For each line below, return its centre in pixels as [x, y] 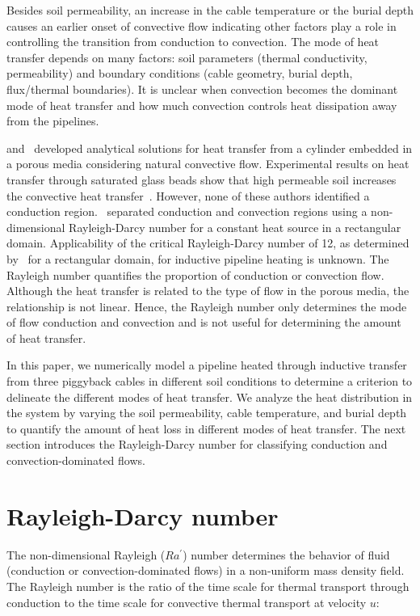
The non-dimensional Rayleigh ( [86, 554]
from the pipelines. [53, 121]
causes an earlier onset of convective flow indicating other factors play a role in [202, 25]
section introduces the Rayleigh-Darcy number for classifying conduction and [197, 444]
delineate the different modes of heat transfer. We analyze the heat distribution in [210, 397]
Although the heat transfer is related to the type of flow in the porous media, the [208, 291]
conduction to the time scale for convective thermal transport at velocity [187, 602]
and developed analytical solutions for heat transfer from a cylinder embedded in [210, 148]
